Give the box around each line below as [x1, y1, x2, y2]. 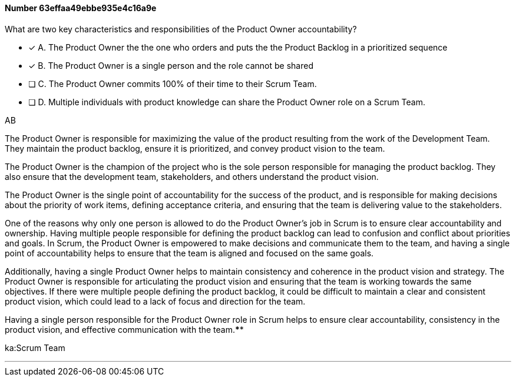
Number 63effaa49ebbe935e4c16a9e [5, 3, 157, 13]
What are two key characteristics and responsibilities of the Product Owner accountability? [5, 24, 357, 34]
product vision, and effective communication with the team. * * [5, 324, 244, 335]
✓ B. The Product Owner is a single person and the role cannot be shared [28, 60, 313, 71]
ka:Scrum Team [5, 342, 65, 353]
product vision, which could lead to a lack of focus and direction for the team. [5, 296, 306, 306]
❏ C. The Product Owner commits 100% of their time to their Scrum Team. [28, 78, 317, 89]
